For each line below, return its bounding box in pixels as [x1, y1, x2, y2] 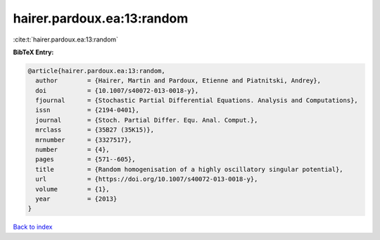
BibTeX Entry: [13, 48, 54, 56]
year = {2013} [35, 195, 118, 203]
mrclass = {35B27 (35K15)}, [35, 126, 155, 134]
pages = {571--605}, [35, 156, 137, 163]
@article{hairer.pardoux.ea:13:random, [27, 67, 165, 75]
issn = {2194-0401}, [35, 106, 140, 114]
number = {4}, [35, 146, 110, 154]
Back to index [13, 222, 53, 232]
